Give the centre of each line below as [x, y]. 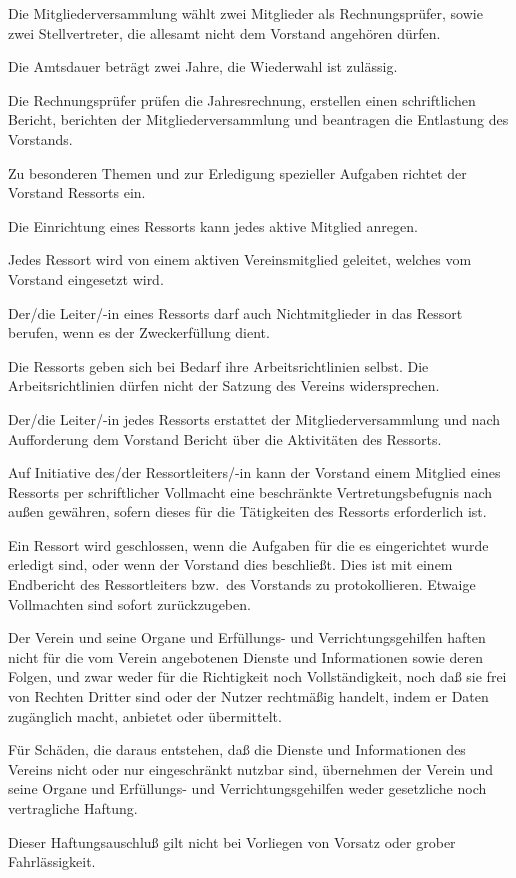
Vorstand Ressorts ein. [77, 192]
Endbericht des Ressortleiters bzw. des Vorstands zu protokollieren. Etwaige [242, 584]
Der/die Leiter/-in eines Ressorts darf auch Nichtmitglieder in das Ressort [235, 312]
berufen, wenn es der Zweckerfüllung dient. [139, 332]
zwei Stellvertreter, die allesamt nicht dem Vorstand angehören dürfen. [224, 32]
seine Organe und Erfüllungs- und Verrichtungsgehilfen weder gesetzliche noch [247, 788]
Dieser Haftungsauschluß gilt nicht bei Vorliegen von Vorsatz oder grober [232, 841]
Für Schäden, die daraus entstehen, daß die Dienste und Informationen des [237, 749]
